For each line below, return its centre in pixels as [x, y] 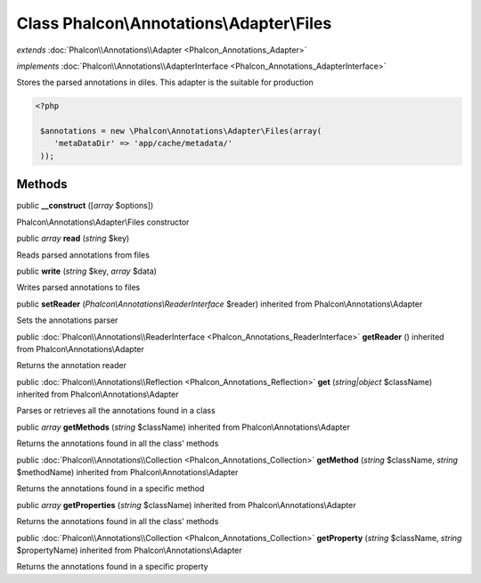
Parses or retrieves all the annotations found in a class [116, 411]
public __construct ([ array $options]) [85, 206]
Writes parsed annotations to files [78, 287]
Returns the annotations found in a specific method [110, 489]
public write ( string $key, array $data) [87, 271]
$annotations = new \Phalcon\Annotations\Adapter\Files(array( [181, 131]
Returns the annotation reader [71, 365]
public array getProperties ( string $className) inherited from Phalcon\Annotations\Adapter [186, 505]
